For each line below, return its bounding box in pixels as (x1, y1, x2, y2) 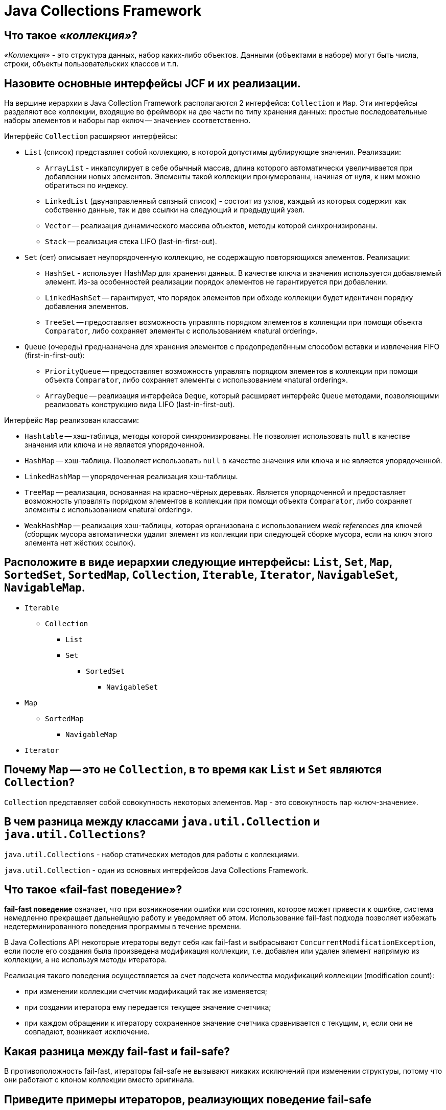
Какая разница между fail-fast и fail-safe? (4, 1045, 230, 1058)
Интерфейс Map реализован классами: (4, 416, 139, 425)
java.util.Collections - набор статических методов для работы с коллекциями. (4, 849, 299, 859)
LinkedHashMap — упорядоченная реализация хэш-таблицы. (25, 472, 238, 481)
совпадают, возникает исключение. (25, 1027, 150, 1036)
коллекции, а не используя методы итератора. (4, 955, 167, 964)
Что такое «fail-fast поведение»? (4, 883, 182, 896)
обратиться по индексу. (45, 181, 128, 190)
